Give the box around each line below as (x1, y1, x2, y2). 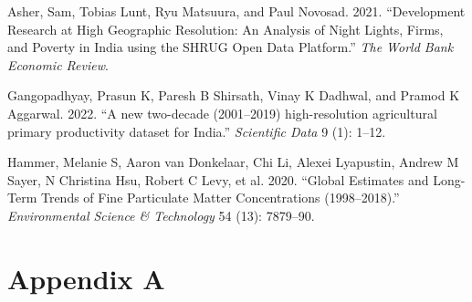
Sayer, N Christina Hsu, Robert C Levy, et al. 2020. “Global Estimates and (7, 170, 429, 189)
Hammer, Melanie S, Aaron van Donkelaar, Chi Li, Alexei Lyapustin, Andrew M (7, 152, 459, 172)
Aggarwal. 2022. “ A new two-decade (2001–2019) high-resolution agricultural (7, 103, 437, 122)
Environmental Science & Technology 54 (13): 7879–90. (7, 205, 315, 224)
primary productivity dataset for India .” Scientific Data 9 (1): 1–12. (7, 121, 386, 141)
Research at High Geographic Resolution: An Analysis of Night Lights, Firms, (7, 19, 444, 38)
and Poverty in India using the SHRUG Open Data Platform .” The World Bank (7, 37, 454, 57)
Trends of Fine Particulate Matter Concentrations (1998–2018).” (40, 188, 400, 207)
